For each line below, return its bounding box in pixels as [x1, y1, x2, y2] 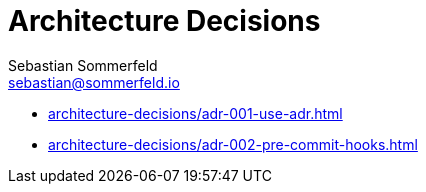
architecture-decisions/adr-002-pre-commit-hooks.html [48, 135, 418, 153]
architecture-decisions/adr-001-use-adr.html [48, 104, 343, 122]
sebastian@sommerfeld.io [8, 73, 180, 91]
